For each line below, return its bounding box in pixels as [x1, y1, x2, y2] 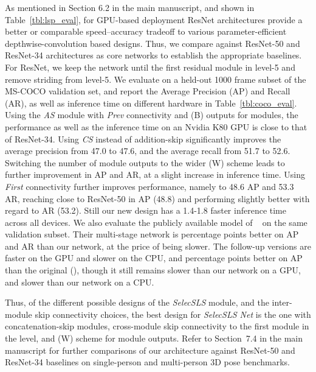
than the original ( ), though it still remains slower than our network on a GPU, [5, 264, 301, 276]
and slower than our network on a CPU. [5, 275, 154, 288]
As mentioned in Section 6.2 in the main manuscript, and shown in [5, 1, 255, 13]
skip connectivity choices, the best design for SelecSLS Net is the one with [35, 307, 311, 320]
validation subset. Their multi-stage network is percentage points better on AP [5, 228, 299, 240]
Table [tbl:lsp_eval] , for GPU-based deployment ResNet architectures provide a [5, 13, 303, 26]
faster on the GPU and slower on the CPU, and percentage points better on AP [5, 251, 303, 264]
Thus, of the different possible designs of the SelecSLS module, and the [5, 296, 269, 309]
